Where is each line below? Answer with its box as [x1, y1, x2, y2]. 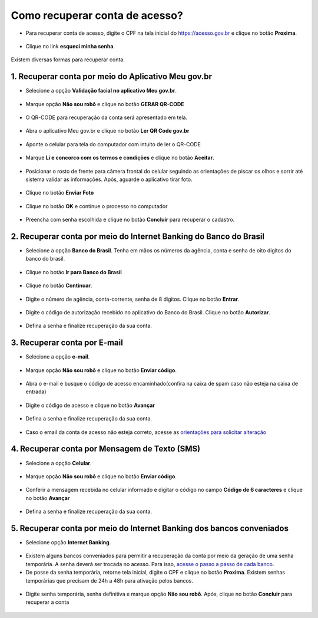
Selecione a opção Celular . [25, 459, 92, 466]
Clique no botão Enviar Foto [25, 189, 94, 196]
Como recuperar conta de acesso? [11, 9, 184, 22]
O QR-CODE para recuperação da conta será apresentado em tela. [25, 114, 188, 121]
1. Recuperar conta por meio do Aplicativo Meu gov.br [11, 71, 212, 82]
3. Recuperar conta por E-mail [11, 338, 123, 348]
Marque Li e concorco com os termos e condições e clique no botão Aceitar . [25, 154, 214, 162]
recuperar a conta [25, 599, 69, 606]
